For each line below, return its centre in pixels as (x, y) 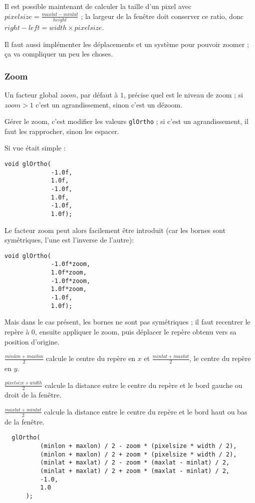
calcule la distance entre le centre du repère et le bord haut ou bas (146, 411)
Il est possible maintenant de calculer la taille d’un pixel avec (98, 6)
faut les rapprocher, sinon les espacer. (62, 131)
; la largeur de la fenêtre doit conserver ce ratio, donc (162, 16)
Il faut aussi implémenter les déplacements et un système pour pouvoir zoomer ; (127, 44)
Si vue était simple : (35, 148)
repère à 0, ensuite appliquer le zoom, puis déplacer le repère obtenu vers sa (121, 331)
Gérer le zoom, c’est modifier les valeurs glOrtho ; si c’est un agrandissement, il (127, 121)
